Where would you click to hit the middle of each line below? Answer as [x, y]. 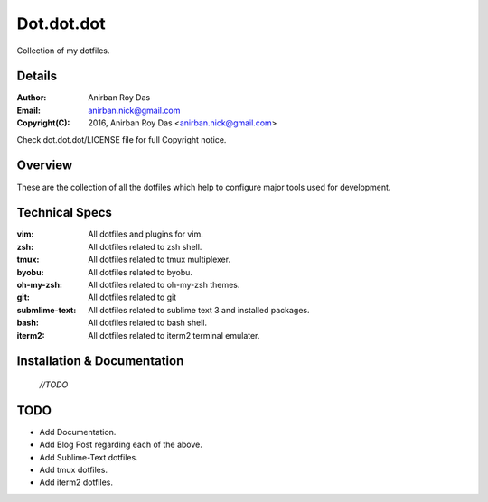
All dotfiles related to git [132, 297]
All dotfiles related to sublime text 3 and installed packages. [199, 310]
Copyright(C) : [43, 123]
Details [37, 76]
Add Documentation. [78, 432]
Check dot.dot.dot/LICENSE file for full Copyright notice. [122, 139]
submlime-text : [47, 310]
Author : [32, 98]
